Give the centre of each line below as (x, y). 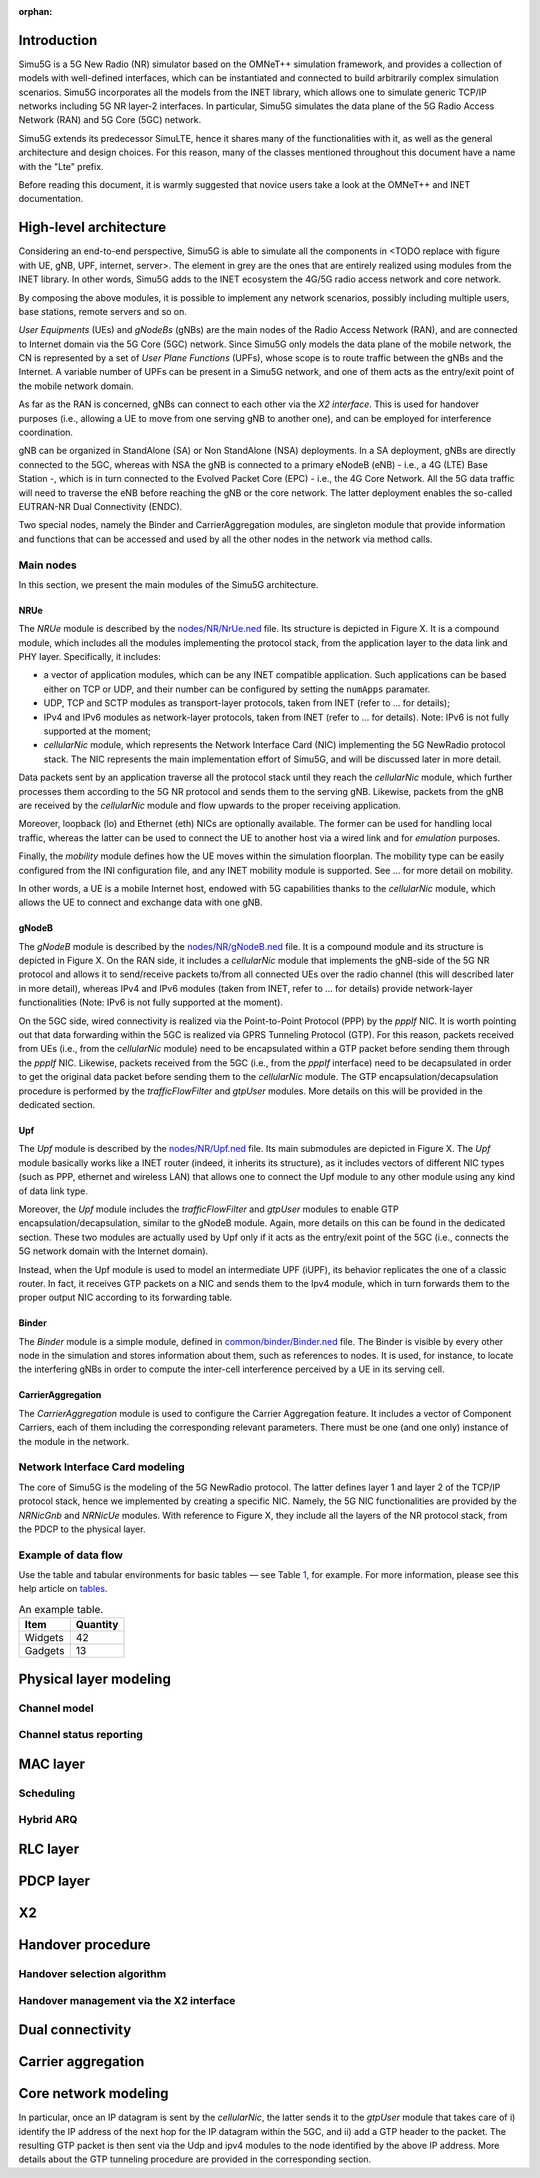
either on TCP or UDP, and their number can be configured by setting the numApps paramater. (237, 689)
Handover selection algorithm (92, 1973)
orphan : (35, 11)
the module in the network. (74, 1441)
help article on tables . (63, 1589)
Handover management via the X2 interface (127, 2000)
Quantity (97, 1625)
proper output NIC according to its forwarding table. (125, 1297)
